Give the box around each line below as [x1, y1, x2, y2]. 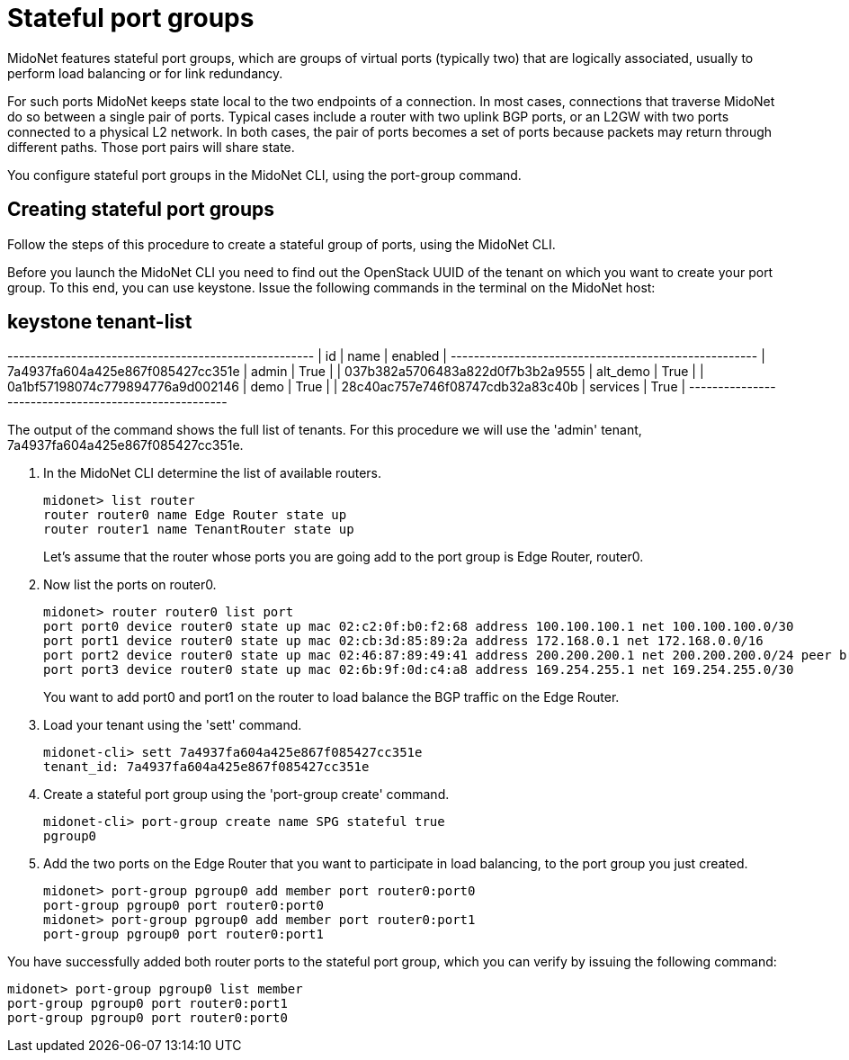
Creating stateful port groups [7, 198, 275, 221]
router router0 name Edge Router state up [43, 508, 347, 523]
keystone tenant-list [7, 310, 192, 334]
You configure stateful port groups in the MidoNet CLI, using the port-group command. [7, 166, 522, 183]
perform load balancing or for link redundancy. [7, 65, 283, 81]
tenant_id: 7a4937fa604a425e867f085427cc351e [43, 759, 370, 775]
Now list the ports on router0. [43, 577, 217, 593]
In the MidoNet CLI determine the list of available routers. [43, 465, 382, 481]
